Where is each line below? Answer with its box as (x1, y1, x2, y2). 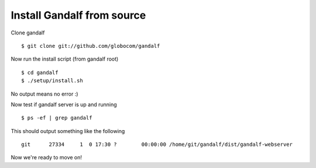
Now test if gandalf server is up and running (11, 101, 117, 108)
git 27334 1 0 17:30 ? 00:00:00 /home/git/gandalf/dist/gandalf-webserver (21, 141, 293, 148)
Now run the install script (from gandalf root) (11, 55, 119, 62)
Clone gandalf (11, 29, 45, 36)
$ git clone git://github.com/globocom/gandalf (21, 43, 160, 49)
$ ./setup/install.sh (21, 78, 83, 84)
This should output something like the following (11, 127, 125, 134)
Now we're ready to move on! (11, 154, 82, 161)
